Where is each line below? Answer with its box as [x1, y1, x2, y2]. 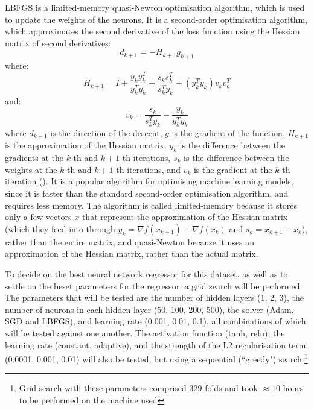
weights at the [5, 163, 57, 175]
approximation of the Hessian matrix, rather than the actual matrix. [5, 247, 258, 260]
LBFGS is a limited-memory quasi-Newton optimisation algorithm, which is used [5, 1, 305, 13]
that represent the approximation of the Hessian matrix [82, 210, 288, 223]
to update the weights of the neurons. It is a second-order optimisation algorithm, [5, 13, 308, 25]
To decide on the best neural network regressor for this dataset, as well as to [5, 268, 288, 280]
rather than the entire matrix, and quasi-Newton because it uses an [5, 235, 255, 248]
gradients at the [5, 151, 63, 164]
